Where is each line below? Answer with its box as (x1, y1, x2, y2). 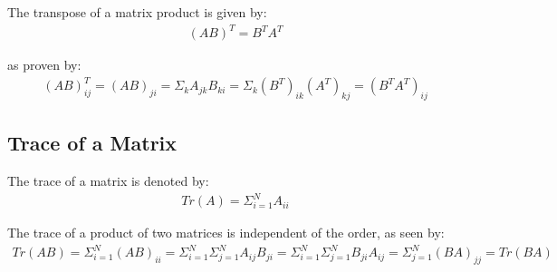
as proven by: (7, 55, 82, 74)
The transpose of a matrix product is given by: (7, 3, 267, 21)
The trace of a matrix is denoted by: (7, 171, 209, 190)
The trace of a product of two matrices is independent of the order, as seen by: (7, 223, 445, 242)
